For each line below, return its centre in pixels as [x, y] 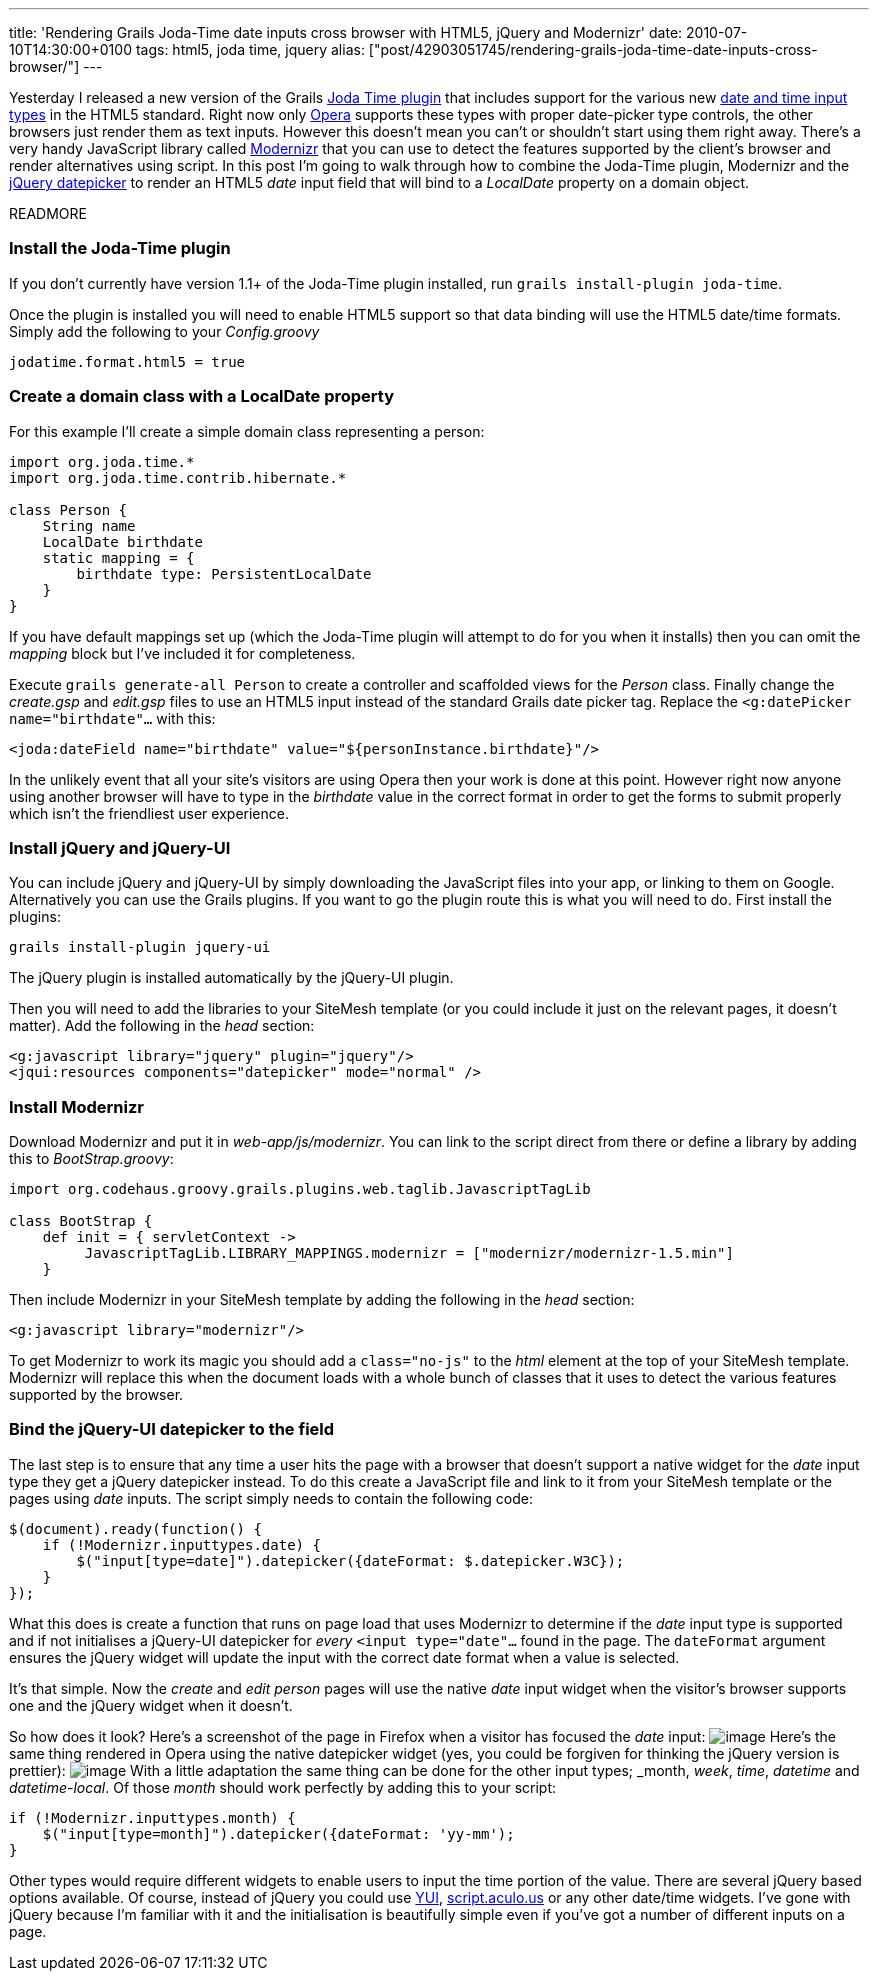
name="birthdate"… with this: [112, 718]
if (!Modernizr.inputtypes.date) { [181, 1544]
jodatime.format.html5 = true [127, 361]
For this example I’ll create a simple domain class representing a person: [247, 431]
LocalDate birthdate [122, 541]
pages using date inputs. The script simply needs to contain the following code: [271, 1498]
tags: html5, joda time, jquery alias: [250, 49]
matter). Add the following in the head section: [162, 1026]
